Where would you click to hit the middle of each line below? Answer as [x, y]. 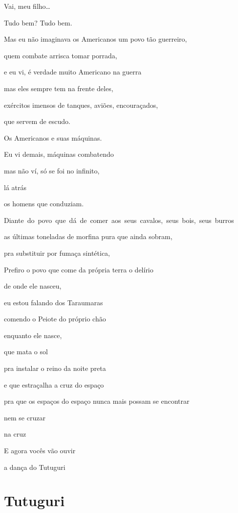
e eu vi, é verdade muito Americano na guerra [73, 72]
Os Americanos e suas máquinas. [53, 137]
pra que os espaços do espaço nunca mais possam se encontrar [97, 401]
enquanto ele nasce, [33, 335]
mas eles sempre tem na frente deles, [59, 88]
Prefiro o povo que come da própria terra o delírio [79, 269]
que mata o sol [26, 352]
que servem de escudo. [37, 121]
